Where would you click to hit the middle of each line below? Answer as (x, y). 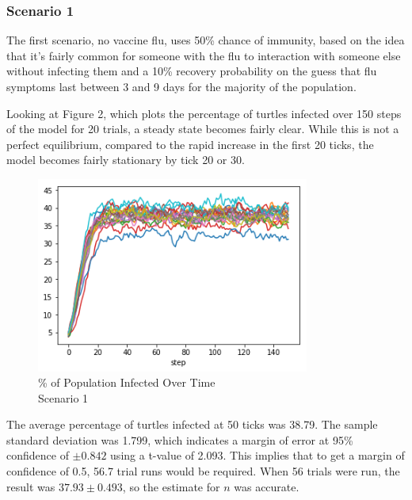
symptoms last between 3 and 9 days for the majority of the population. (181, 86)
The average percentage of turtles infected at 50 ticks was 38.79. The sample (192, 424)
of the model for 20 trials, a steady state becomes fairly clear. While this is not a (203, 129)
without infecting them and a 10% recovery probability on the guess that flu (192, 71)
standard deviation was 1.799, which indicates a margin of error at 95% (180, 439)
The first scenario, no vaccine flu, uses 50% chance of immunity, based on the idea (206, 40)
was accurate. (267, 486)
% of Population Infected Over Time (127, 382)
